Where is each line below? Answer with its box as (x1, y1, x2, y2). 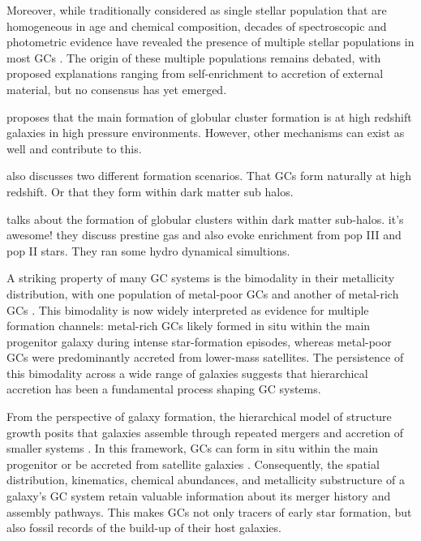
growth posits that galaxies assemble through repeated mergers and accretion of (6, 423, 404, 440)
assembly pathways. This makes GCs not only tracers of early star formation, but (6, 503, 412, 520)
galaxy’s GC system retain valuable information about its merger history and (6, 487, 391, 505)
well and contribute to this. (6, 140, 142, 157)
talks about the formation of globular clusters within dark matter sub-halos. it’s (6, 210, 404, 227)
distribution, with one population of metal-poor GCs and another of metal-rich (6, 285, 399, 302)
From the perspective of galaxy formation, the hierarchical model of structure (6, 408, 392, 425)
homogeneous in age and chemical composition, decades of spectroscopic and (6, 17, 387, 34)
